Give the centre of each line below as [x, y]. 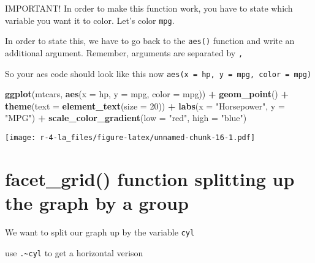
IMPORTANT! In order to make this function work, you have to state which [149, 8]
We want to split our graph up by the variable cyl [100, 232]
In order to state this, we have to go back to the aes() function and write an [150, 41]
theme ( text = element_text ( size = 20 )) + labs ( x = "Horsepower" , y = [145, 106]
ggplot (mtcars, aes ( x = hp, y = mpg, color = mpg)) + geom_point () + [147, 94]
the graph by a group [97, 203]
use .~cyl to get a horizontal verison [74, 252]
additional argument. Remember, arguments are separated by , [124, 52]
